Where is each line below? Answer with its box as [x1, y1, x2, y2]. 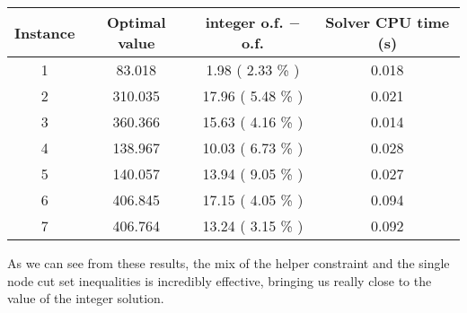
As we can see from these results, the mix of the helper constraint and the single [7, 254, 450, 272]
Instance [14, 22, 75, 43]
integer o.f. [205, 12, 284, 32]
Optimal [106, 12, 166, 32]
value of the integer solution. [7, 289, 164, 308]
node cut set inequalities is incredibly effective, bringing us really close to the [7, 271, 432, 290]
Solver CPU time [325, 12, 450, 32]
